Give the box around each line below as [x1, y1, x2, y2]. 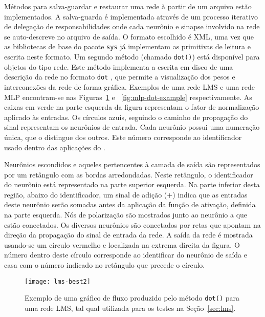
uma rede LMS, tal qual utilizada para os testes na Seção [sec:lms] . [25, 302, 236, 313]
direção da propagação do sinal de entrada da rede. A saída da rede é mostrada [4, 229, 253, 240]
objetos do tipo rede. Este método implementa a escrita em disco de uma [4, 61, 233, 72]
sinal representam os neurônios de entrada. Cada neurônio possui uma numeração [4, 122, 260, 132]
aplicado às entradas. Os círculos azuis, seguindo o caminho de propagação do [4, 111, 248, 122]
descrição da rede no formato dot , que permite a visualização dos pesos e [4, 71, 235, 82]
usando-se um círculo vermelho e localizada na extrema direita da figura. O [4, 239, 240, 250]
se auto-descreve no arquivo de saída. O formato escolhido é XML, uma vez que [4, 31, 254, 42]
